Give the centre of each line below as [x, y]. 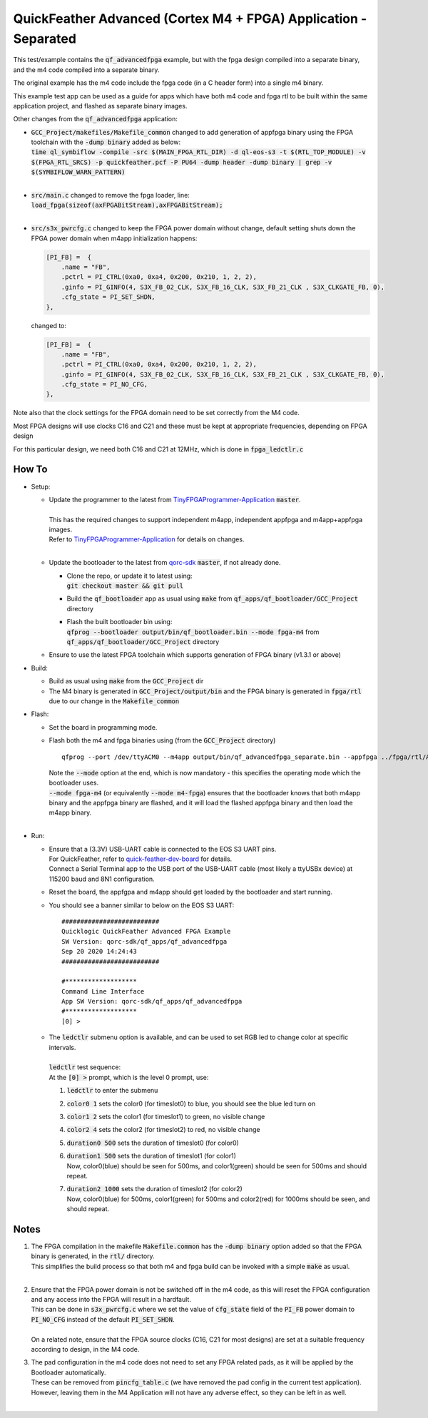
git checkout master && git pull [125, 586]
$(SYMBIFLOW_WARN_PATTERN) [78, 172]
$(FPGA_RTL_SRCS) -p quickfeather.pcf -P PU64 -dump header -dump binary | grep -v [182, 162]
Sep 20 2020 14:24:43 [99, 952]
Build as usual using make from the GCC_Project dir [126, 681]
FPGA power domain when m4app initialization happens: [114, 238]
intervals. [62, 1047]
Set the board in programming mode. [103, 727]
